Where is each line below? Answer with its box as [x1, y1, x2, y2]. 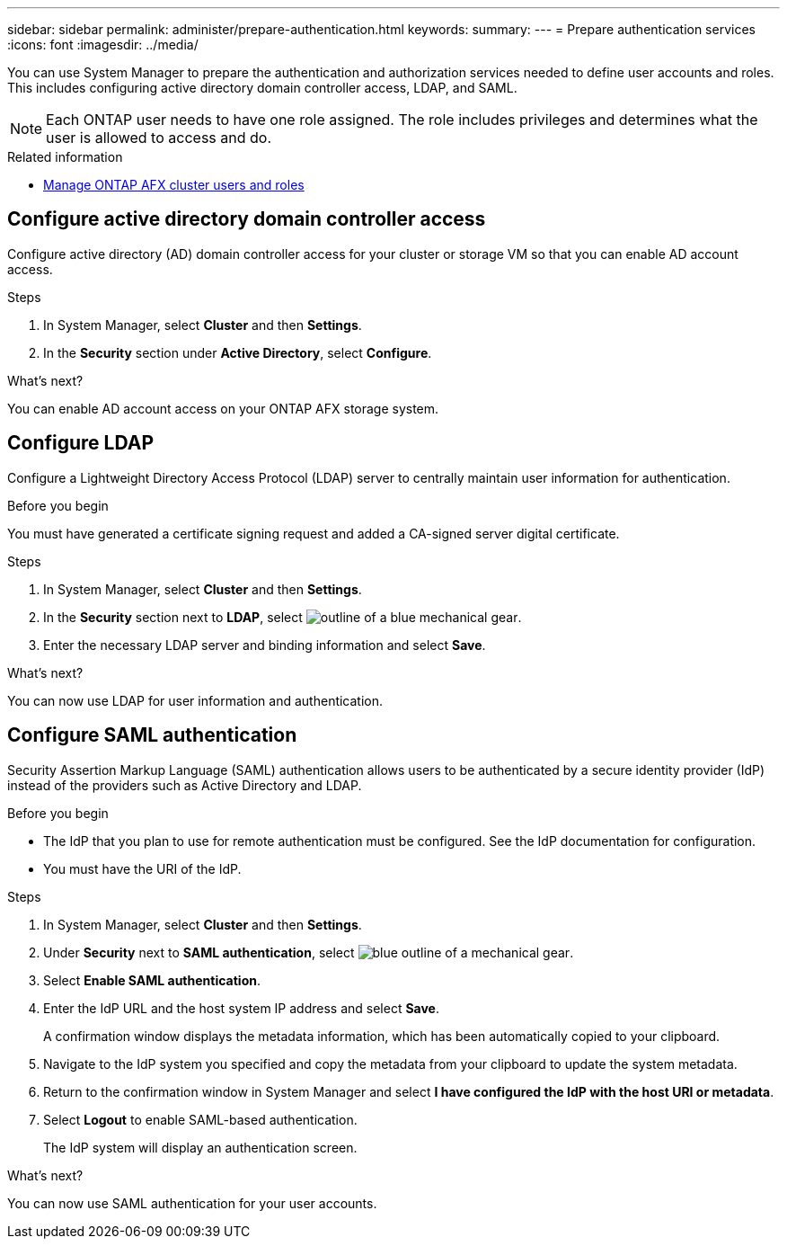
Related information [7, 149, 123, 165]
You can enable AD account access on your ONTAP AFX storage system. [7, 400, 439, 416]
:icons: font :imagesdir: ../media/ [7, 37, 199, 52]
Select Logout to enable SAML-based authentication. [43, 1111, 358, 1127]
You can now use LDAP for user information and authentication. [7, 692, 384, 708]
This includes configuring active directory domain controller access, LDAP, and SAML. [7, 80, 517, 95]
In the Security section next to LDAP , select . [43, 609, 522, 625]
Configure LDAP [7, 432, 155, 455]
